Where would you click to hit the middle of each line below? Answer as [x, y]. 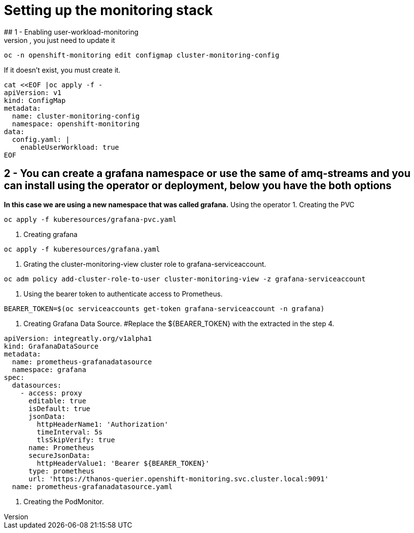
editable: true [57, 401]
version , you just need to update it [59, 40]
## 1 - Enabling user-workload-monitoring [71, 32]
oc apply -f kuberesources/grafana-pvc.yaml [90, 219]
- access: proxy [51, 393]
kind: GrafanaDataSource [51, 346]
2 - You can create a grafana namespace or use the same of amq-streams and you [207, 174]
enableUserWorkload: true [70, 147]
